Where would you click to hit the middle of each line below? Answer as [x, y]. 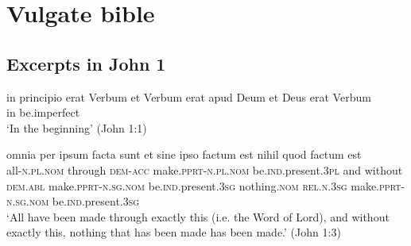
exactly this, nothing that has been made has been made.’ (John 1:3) [174, 232]
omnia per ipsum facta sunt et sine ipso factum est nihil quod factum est [184, 154]
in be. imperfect [43, 112]
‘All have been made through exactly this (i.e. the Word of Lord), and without [198, 216]
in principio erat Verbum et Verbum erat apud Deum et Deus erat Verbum [189, 96]
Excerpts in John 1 [86, 63]
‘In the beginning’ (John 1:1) [77, 127]
